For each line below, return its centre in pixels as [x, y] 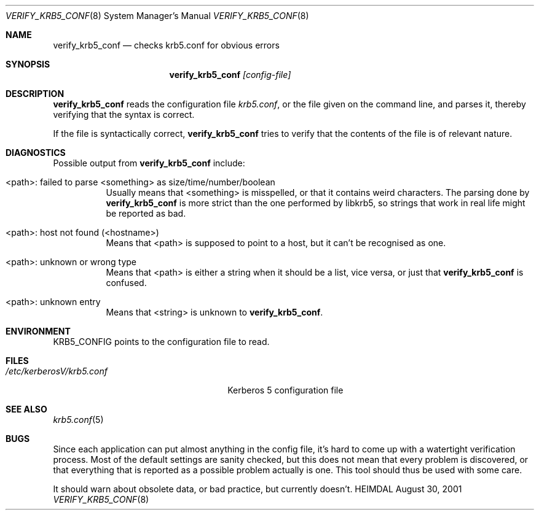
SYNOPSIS [28, 64]
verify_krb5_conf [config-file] [230, 75]
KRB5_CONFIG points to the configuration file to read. [161, 342]
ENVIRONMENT [38, 331]
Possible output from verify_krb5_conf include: [149, 163]
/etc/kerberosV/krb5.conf [57, 371]
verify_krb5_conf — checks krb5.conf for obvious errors [166, 45]
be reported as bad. [146, 213]
